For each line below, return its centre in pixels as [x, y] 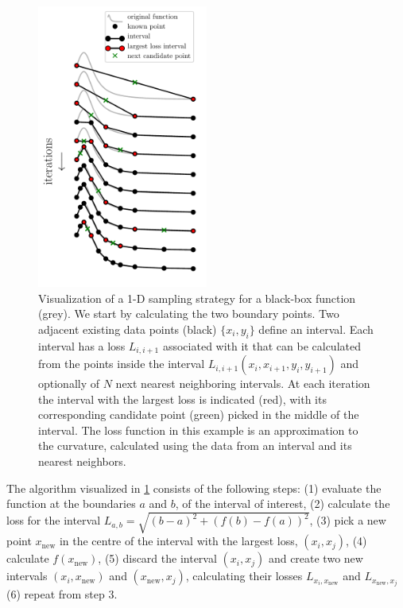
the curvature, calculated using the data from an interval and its [195, 445]
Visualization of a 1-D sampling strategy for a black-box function [197, 298]
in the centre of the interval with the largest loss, [178, 541]
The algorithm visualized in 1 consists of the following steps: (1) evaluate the [194, 488]
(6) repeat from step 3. [62, 594]
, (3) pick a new [348, 520]
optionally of [69, 383]
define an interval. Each [316, 329]
